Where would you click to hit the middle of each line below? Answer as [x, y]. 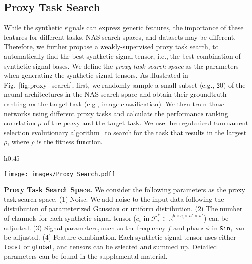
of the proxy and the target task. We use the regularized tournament [146, 123]
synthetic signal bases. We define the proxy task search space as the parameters [121, 65]
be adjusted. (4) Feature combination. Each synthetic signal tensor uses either [120, 237]
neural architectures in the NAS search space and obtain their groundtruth [115, 94]
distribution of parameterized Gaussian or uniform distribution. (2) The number [123, 208]
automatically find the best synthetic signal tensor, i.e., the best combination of [122, 56]
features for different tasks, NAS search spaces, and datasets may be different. [120, 37]
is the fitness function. [70, 142]
